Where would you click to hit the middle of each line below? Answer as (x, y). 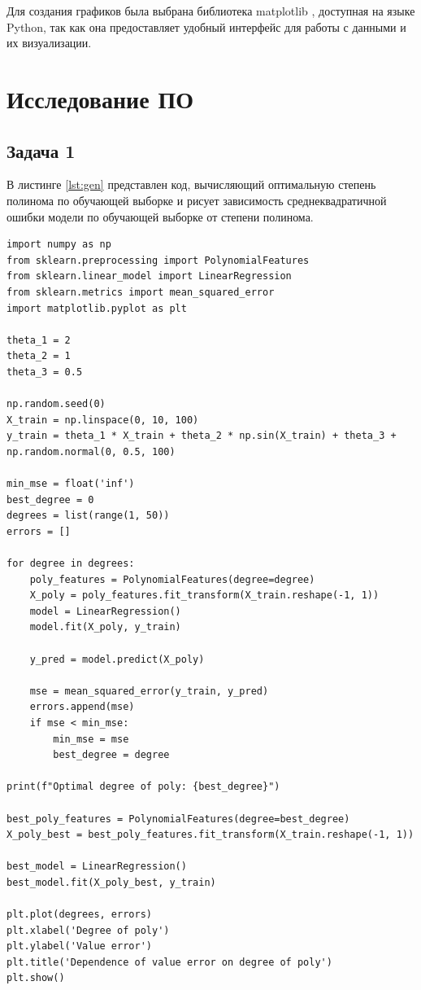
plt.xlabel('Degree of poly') (88, 930)
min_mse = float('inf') (71, 484)
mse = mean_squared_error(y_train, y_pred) (149, 691)
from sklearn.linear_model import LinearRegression (149, 276)
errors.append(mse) (82, 707)
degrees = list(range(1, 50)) (88, 516)
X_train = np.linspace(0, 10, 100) (103, 420)
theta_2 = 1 (39, 356)
